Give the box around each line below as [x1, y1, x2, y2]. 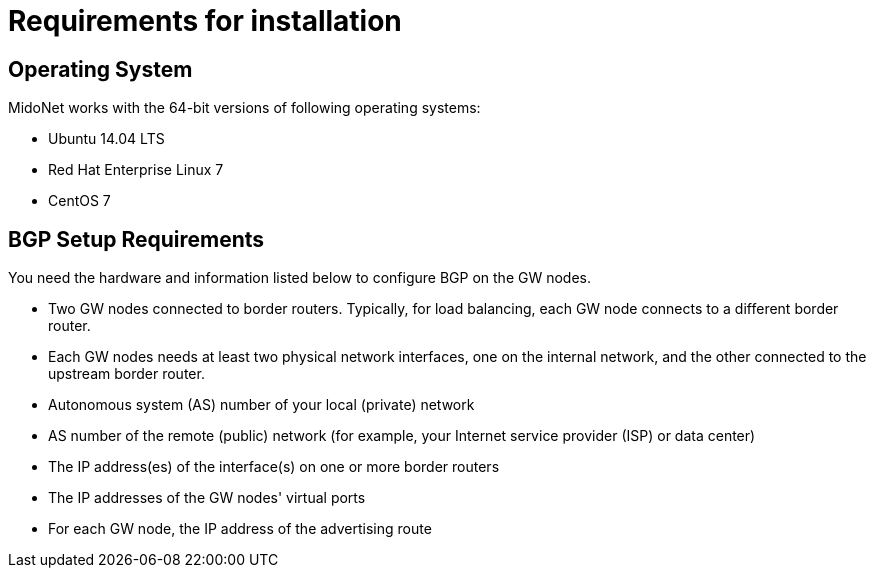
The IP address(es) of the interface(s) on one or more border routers [48, 458, 500, 476]
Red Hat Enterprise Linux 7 [48, 161, 224, 179]
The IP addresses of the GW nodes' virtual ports [48, 489, 366, 507]
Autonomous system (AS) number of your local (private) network [48, 396, 475, 414]
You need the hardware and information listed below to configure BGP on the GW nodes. [8, 269, 591, 287]
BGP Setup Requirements [8, 226, 265, 252]
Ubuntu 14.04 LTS [48, 130, 165, 148]
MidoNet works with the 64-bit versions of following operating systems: [8, 99, 481, 117]
